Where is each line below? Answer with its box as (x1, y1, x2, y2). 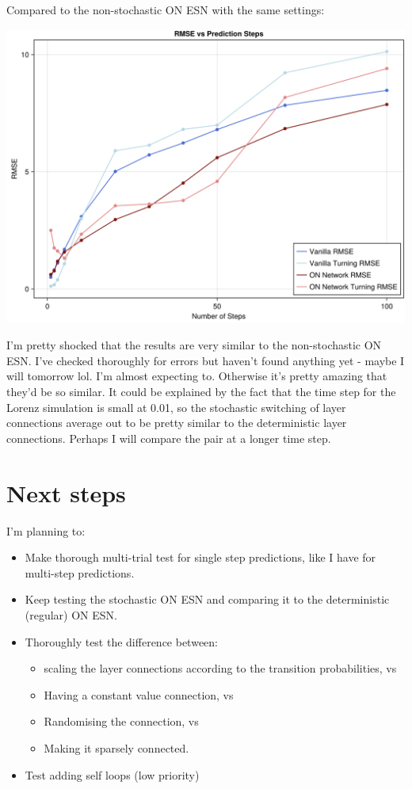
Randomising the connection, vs (44, 713, 199, 730)
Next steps (6, 476, 126, 509)
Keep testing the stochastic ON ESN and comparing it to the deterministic (25, 591, 390, 608)
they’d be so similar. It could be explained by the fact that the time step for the (6, 383, 396, 400)
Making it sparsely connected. (44, 739, 189, 756)
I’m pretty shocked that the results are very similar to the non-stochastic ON (6, 337, 382, 353)
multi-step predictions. (25, 564, 135, 581)
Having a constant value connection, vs (44, 686, 234, 703)
